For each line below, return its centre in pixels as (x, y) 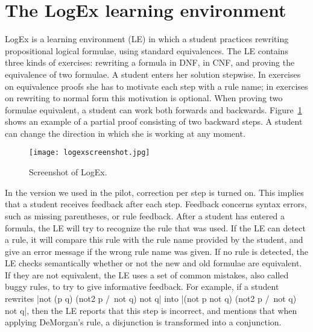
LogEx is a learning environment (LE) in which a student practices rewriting (147, 39)
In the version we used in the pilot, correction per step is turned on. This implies (154, 192)
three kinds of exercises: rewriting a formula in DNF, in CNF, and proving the (150, 62)
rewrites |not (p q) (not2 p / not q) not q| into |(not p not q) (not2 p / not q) (151, 299)
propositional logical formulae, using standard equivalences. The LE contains (147, 50)
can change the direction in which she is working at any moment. (125, 133)
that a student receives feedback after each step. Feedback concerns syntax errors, (156, 204)
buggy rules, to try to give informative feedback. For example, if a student (142, 287)
